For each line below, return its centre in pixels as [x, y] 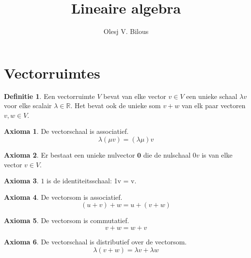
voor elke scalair [28, 105]
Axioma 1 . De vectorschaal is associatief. [66, 131]
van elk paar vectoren [214, 105]
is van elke [217, 155]
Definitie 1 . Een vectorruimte [49, 96]
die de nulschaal [167, 155]
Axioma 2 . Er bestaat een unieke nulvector [70, 155]
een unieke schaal [212, 96]
